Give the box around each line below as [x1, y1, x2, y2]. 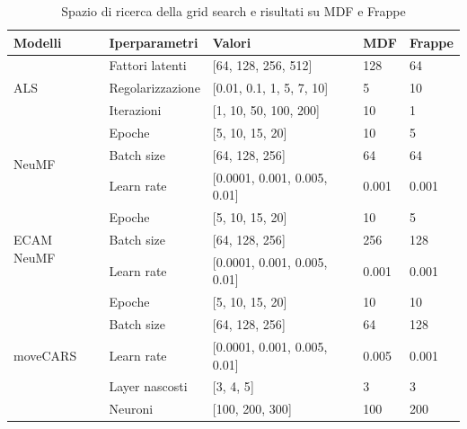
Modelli [13, 32, 62, 51]
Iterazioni [109, 101, 162, 120]
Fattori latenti [109, 56, 187, 75]
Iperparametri [109, 32, 198, 51]
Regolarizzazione [109, 78, 200, 97]
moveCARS [13, 345, 77, 364]
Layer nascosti [109, 377, 188, 396]
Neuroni [109, 399, 154, 418]
